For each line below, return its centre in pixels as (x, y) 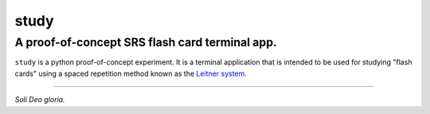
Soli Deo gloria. (40, 100)
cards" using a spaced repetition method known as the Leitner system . (131, 73)
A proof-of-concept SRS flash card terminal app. (146, 42)
